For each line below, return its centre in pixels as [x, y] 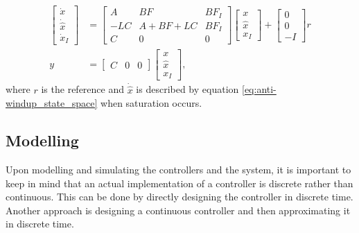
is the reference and [83, 89]
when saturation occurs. [151, 103]
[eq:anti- [259, 89]
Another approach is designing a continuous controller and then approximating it [178, 210]
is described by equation [187, 89]
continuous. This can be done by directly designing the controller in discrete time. [179, 197]
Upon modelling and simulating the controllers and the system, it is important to [178, 170]
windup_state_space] [52, 103]
